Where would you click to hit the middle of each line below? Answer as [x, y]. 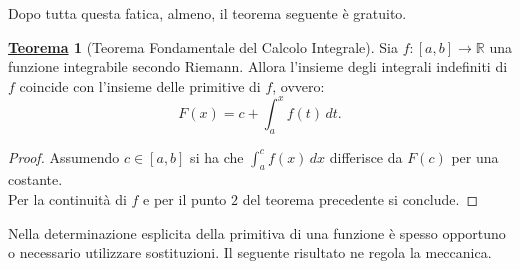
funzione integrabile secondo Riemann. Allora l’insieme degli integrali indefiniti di [258, 66]
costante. [35, 179]
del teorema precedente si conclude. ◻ [360, 199]
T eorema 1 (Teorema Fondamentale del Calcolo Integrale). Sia [203, 46]
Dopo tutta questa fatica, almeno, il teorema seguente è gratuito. [207, 13]
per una [475, 156]
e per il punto [185, 199]
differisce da [366, 156]
